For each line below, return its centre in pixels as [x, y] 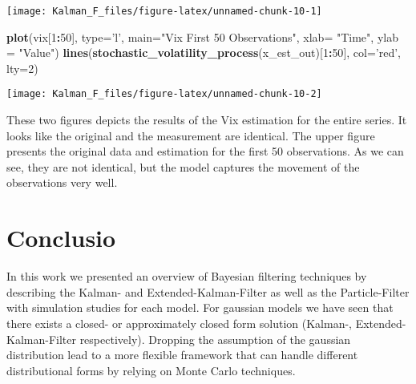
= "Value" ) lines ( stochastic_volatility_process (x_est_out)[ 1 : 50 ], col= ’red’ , [204, 53]
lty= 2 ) [22, 68]
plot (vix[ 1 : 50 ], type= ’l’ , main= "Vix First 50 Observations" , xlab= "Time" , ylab [202, 36]
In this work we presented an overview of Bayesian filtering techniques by [187, 276]
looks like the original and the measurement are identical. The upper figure [191, 135]
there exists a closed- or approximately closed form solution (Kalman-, [180, 323]
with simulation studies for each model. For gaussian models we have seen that [200, 307]
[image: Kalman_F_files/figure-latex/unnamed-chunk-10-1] [164, 11]
